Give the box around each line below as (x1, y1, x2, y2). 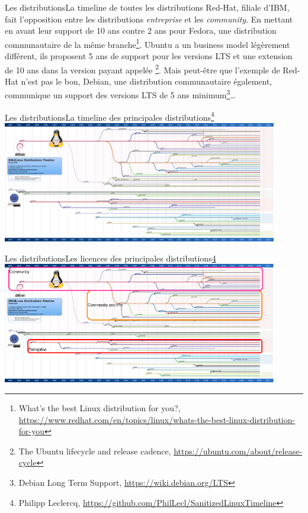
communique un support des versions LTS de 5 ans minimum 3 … (5, 87, 236, 101)
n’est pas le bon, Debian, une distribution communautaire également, (21, 75, 272, 87)
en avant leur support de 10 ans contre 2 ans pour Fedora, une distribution (5, 24, 277, 37)
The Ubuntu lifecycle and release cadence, (18, 444, 171, 457)
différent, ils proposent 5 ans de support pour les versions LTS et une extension (5, 50, 293, 62)
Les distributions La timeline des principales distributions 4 (5, 109, 214, 123)
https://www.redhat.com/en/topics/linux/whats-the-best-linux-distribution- (18, 413, 296, 425)
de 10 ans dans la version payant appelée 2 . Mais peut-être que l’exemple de (5, 62, 280, 76)
